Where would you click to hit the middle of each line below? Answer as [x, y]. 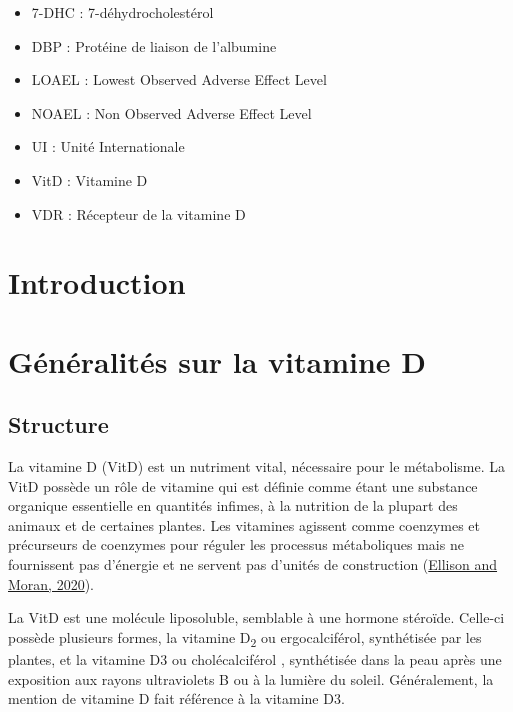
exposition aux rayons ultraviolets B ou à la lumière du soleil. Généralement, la [251, 678]
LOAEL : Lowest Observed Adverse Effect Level [179, 79]
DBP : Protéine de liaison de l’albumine [154, 45]
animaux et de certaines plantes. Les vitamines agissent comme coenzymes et [244, 524]
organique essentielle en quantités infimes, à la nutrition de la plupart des [233, 505]
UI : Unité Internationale [108, 146]
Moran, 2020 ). [51, 583]
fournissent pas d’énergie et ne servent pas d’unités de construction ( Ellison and [253, 564]
